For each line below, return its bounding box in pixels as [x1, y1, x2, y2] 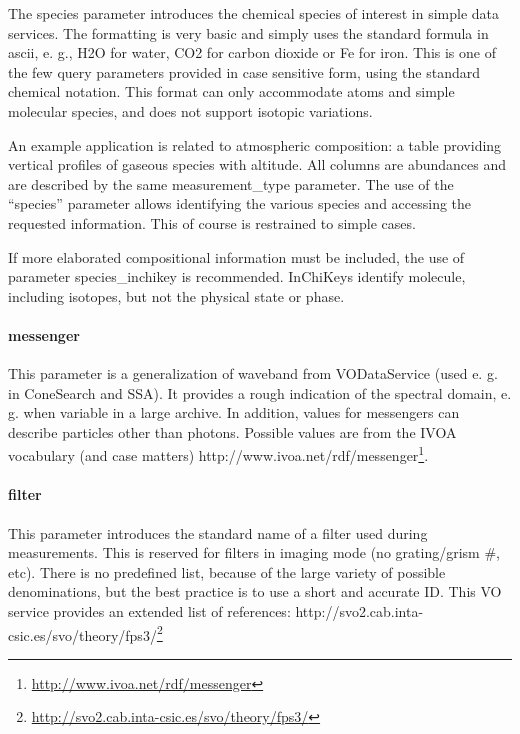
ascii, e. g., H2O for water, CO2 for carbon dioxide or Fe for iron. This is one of [8, 42, 496, 63]
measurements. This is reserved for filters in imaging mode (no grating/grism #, [8, 542, 500, 563]
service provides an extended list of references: [8, 600, 291, 621]
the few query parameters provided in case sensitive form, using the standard [8, 61, 481, 82]
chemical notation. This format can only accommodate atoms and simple [8, 81, 455, 102]
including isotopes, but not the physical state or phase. [8, 285, 345, 306]
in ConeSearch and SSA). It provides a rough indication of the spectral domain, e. [8, 382, 512, 403]
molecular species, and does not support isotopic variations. [8, 100, 373, 121]
